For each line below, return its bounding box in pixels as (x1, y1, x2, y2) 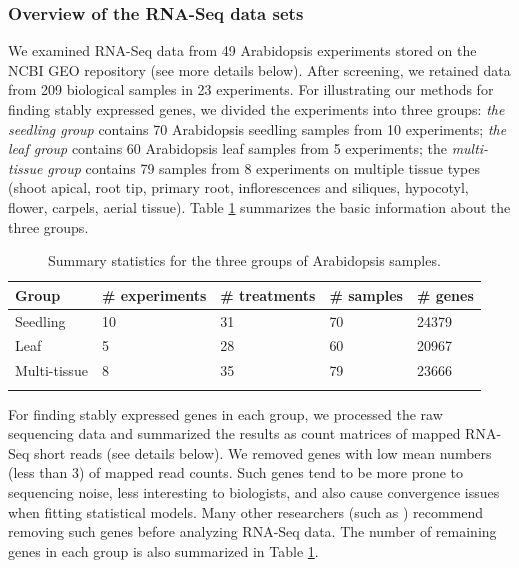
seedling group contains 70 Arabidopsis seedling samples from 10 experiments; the (8, 118, 507, 139)
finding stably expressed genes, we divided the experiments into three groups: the (8, 99, 505, 119)
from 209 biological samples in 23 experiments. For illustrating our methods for (8, 79, 494, 100)
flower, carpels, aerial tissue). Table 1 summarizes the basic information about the (8, 196, 511, 217)
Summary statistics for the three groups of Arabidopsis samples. (47, 250, 441, 271)
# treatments (220, 284, 316, 305)
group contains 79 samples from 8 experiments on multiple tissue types (47, 157, 481, 178)
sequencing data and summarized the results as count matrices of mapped (8, 423, 461, 444)
